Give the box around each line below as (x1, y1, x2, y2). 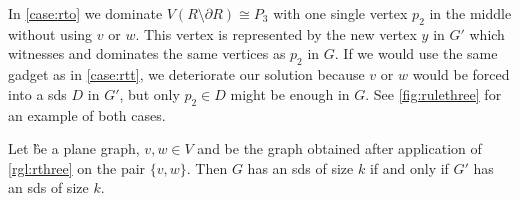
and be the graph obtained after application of (197, 138, 482, 159)
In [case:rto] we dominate (8, 3, 163, 23)
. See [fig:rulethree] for (365, 83, 502, 104)
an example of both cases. (8, 104, 166, 125)
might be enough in (230, 83, 350, 104)
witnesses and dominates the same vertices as (8, 43, 286, 64)
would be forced (412, 64, 510, 85)
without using (8, 23, 93, 44)
